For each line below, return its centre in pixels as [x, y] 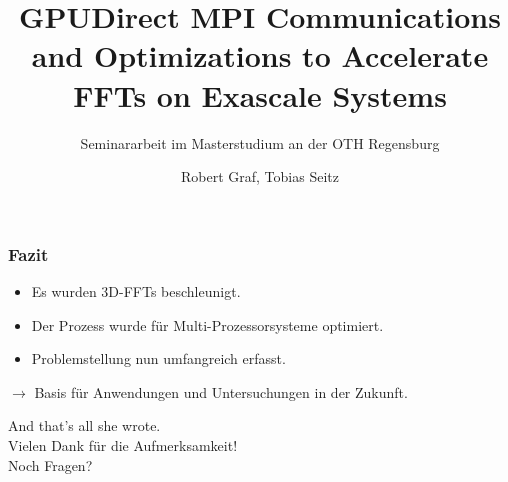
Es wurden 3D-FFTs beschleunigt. [136, 290]
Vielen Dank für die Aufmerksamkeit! [123, 444]
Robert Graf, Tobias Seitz [260, 176]
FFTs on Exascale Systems [260, 94]
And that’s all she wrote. [84, 425]
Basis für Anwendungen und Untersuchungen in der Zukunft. [221, 391]
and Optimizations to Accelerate [260, 55]
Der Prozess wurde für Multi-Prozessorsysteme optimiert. [207, 324]
